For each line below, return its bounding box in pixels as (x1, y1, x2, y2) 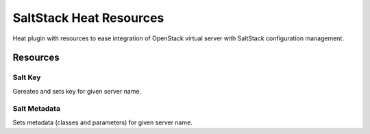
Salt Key (12, 72, 41, 82)
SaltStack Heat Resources (12, 10, 164, 25)
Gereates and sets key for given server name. (12, 87, 142, 95)
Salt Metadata (12, 104, 61, 113)
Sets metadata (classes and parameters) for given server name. (12, 118, 193, 126)
